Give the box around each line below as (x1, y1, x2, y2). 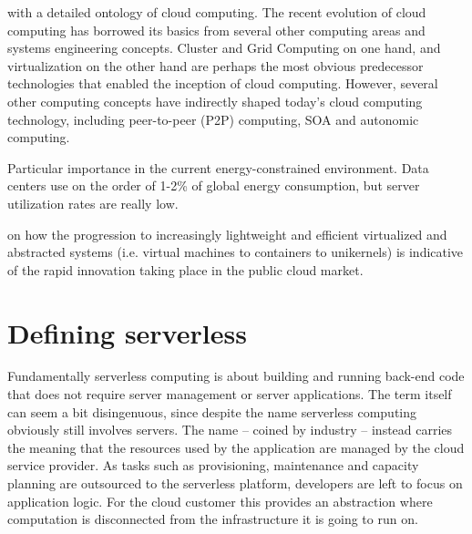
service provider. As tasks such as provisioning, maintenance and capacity (7, 456, 419, 475)
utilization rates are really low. (7, 193, 179, 212)
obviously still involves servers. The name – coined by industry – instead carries (7, 420, 453, 439)
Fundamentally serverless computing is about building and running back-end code (7, 366, 465, 385)
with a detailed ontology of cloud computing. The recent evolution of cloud (7, 3, 426, 21)
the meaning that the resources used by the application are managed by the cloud (7, 437, 465, 457)
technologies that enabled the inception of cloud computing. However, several (7, 74, 438, 93)
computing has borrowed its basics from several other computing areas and (7, 20, 426, 39)
